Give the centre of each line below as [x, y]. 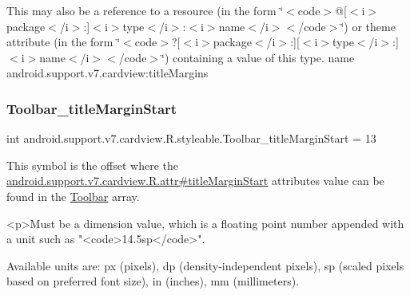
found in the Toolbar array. [73, 196]
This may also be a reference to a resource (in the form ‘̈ [145, 10]
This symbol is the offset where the [92, 165]
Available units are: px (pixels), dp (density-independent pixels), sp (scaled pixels [205, 265]
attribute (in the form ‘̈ [64, 42]
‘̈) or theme [368, 26]
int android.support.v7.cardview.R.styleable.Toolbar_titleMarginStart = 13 [191, 138]
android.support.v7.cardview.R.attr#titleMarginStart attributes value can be [195, 181]
